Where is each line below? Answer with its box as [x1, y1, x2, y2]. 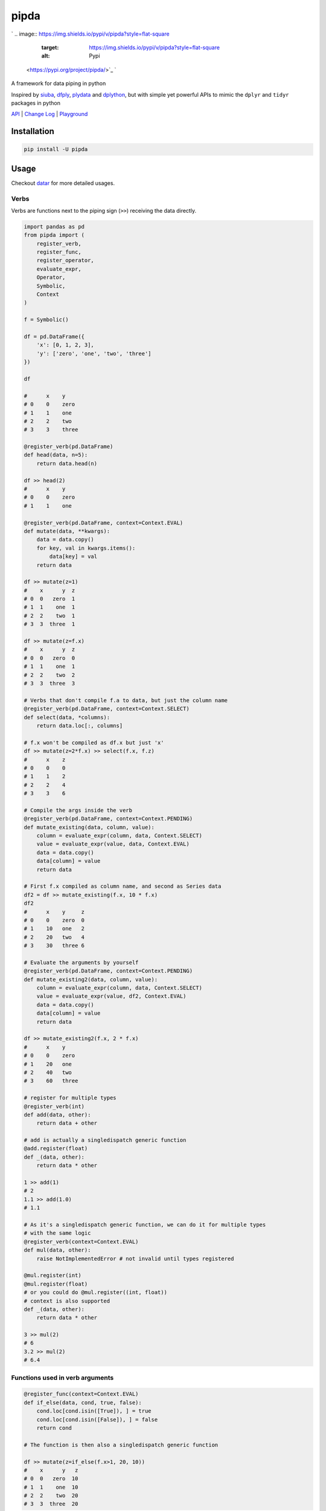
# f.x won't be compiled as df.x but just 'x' [24, 739, 164, 746]
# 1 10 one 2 [24, 925, 85, 932]
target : [41, 44, 59, 51]
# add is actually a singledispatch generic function [24, 1137, 187, 1144]
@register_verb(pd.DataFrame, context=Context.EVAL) [24, 519, 184, 526]
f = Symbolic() [24, 316, 69, 323]
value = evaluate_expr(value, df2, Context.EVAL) [36, 993, 187, 1000]
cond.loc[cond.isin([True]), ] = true [36, 1408, 152, 1414]
